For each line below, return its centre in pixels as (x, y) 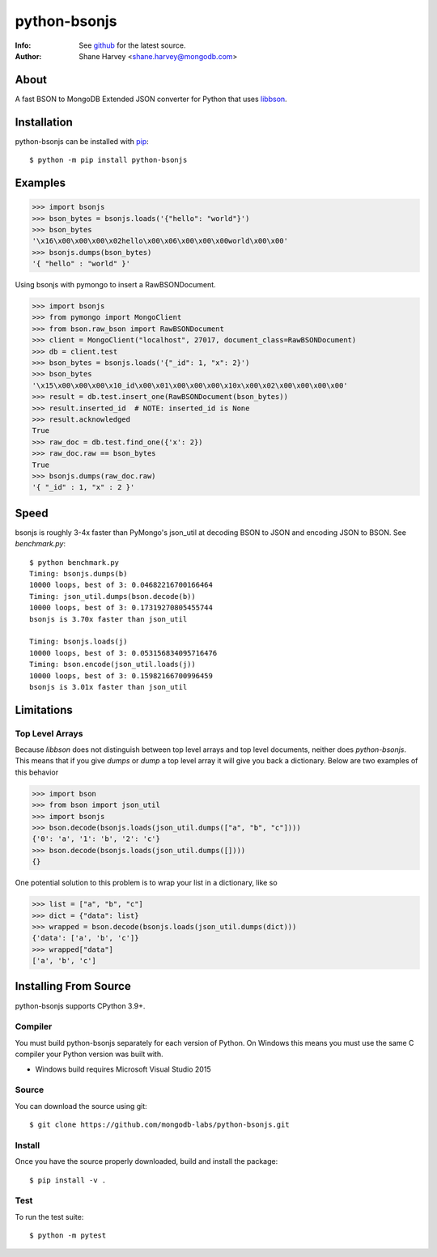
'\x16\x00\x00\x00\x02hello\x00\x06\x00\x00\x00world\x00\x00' (160, 241)
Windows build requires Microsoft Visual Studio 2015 (123, 1069)
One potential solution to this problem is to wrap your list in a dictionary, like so (146, 883)
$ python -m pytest (68, 1236)
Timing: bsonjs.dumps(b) (78, 573)
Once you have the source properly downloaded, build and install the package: (146, 1161)
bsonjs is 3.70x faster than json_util (108, 619)
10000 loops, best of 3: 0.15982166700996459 (121, 675)
